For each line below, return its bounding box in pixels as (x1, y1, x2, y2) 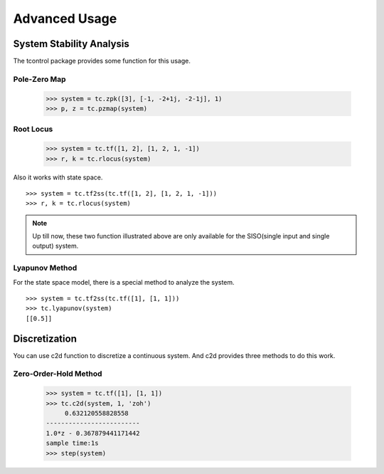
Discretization (13, 332, 78, 344)
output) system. (32, 242, 79, 251)
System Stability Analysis (13, 38, 129, 50)
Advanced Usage (13, 11, 117, 26)
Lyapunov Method (13, 263, 78, 273)
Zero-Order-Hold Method (13, 369, 102, 379)
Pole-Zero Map (13, 74, 67, 84)
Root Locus (13, 125, 53, 135)
